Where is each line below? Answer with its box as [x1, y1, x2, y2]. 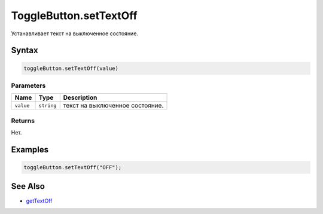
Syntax [11, 45, 38, 56]
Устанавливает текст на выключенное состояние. [11, 30, 139, 37]
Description [63, 93, 97, 102]
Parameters [11, 81, 46, 90]
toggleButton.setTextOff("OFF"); [23, 164, 122, 171]
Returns [11, 117, 35, 125]
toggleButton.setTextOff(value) [23, 65, 119, 72]
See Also [11, 181, 45, 191]
